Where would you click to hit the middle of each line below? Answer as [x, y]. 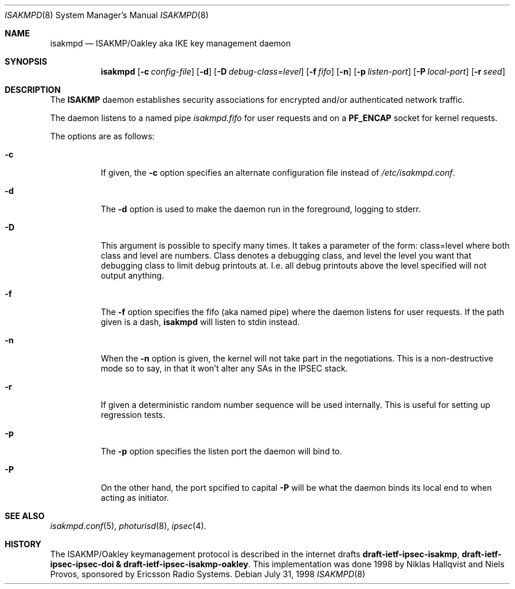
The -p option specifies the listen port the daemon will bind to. [221, 451]
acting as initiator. [135, 498]
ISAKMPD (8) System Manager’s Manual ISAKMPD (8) [107, 15]
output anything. [133, 275]
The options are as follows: [102, 136]
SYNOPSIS [26, 61]
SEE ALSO [25, 516]
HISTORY [23, 544]
